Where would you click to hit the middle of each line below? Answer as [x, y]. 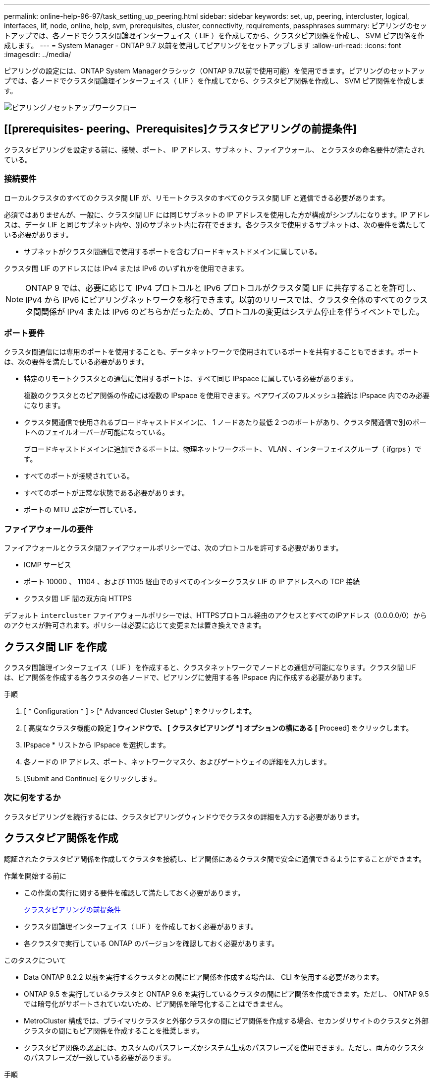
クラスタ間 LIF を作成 [55, 647]
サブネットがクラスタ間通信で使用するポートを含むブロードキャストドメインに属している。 [173, 251]
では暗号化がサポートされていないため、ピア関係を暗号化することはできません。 [156, 1004]
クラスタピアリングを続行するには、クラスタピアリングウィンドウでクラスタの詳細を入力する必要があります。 [184, 816]
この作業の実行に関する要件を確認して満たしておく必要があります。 [134, 892]
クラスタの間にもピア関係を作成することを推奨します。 [114, 1030]
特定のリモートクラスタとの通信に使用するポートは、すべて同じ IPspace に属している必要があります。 [190, 379]
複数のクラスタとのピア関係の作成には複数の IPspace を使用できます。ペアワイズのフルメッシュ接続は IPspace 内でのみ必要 [227, 396]
